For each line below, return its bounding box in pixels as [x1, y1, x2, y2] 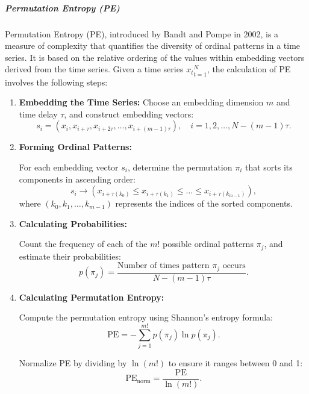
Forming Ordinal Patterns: [19, 140, 132, 153]
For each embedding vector [19, 160, 119, 173]
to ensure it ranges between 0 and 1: [168, 357, 303, 369]
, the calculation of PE [207, 63, 291, 75]
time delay [19, 107, 58, 120]
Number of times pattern [117, 261, 210, 270]
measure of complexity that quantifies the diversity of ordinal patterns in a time [5, 39, 301, 52]
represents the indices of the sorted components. [115, 197, 293, 210]
